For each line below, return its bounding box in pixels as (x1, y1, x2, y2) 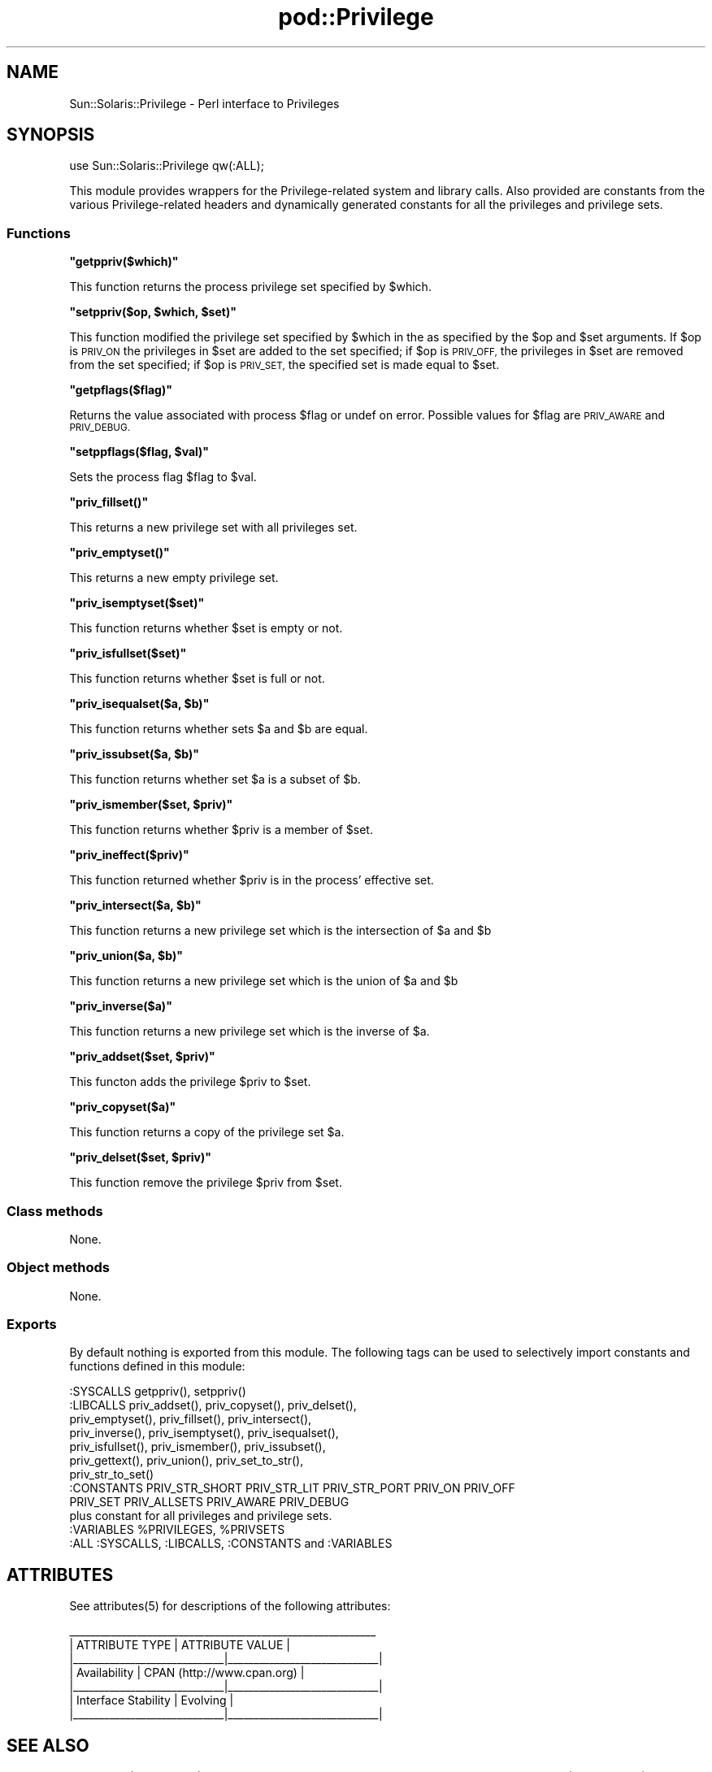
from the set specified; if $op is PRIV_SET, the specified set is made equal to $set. (69, 358, 500, 372)
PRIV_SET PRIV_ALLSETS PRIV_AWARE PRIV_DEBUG (69, 1495, 349, 1509)
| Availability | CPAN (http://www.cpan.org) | (69, 1666, 305, 1680)
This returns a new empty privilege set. (69, 571, 279, 585)
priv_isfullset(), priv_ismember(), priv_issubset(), (69, 1440, 326, 1454)
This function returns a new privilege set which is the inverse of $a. (69, 1024, 430, 1039)
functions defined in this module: (69, 1359, 245, 1374)
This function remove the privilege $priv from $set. (69, 1175, 342, 1190)
